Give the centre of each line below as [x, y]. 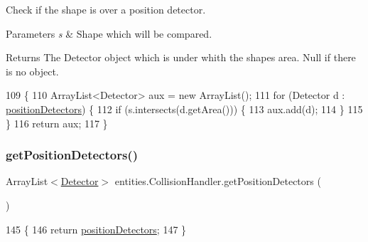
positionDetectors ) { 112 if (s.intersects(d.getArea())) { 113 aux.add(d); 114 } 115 [184, 109]
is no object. [32, 71]
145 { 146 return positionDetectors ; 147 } [96, 229]
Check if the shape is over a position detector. [106, 9]
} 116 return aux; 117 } [57, 123]
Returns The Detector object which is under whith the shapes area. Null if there [181, 57]
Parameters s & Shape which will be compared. [109, 33]
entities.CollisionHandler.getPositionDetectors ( [218, 181]
